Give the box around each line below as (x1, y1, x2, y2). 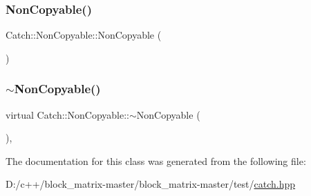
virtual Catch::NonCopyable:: (6, 107, 129, 121)
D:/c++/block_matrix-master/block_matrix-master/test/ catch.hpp (6, 177, 296, 191)
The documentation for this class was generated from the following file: (6, 153, 306, 168)
